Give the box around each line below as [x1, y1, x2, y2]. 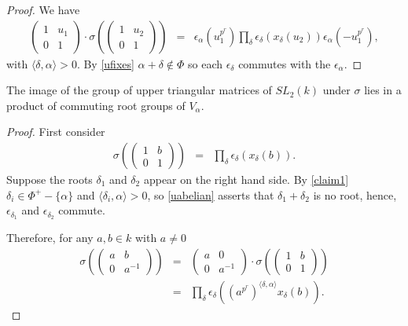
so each [187, 55, 222, 71]
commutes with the [238, 55, 331, 71]
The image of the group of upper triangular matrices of [6, 82, 272, 98]
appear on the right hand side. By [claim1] [143, 171, 349, 188]
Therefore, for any [6, 229, 94, 246]
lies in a [364, 82, 402, 98]
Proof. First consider [6, 123, 105, 140]
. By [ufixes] [76, 55, 134, 71]
